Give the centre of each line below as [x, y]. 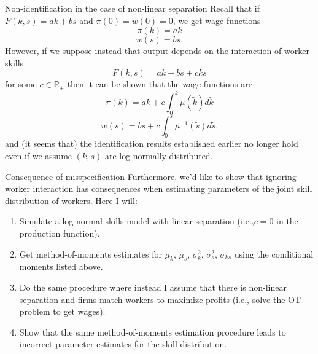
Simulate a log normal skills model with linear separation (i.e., [137, 221]
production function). [60, 233]
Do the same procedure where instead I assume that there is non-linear [153, 287]
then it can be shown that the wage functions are [160, 84]
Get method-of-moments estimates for [91, 254]
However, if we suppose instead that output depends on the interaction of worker [157, 51]
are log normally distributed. [159, 156]
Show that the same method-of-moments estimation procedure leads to [153, 332]
